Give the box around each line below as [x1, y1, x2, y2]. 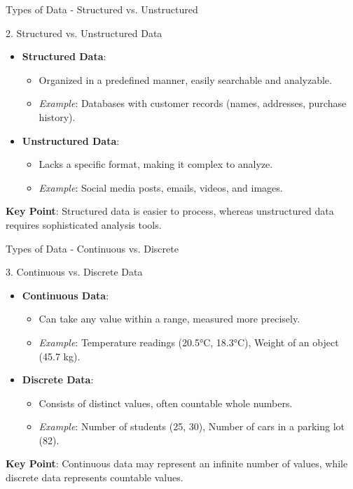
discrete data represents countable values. [6, 470, 184, 485]
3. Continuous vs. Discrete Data [6, 264, 143, 279]
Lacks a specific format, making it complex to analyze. [39, 157, 273, 171]
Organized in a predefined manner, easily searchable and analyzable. [39, 72, 332, 87]
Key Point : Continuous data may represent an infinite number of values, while [6, 456, 348, 471]
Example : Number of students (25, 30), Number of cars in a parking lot [39, 419, 345, 434]
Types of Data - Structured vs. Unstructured [6, 2, 198, 16]
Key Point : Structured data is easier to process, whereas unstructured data [6, 204, 334, 218]
